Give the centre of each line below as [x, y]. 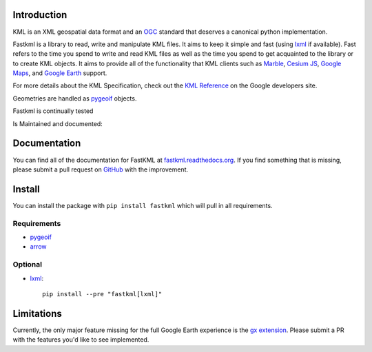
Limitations [37, 313]
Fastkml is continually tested [53, 111]
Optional [28, 265]
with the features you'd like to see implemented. [81, 340]
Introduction [40, 15]
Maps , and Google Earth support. [60, 73]
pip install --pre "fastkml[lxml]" [102, 294]
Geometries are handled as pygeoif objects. [75, 98]
